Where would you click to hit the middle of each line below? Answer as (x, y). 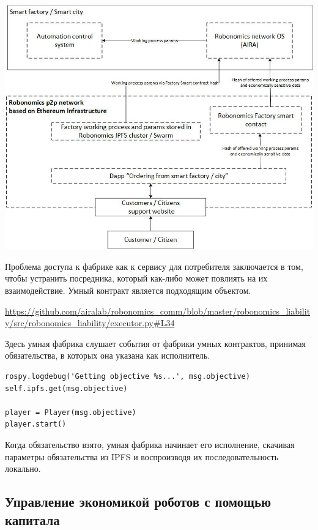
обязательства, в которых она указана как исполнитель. (108, 355)
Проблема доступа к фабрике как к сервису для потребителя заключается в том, (154, 266)
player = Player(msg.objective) (71, 412)
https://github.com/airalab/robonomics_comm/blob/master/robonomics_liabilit (158, 311)
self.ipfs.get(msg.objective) (66, 388)
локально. (23, 468)
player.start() (36, 424)
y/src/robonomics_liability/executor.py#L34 (90, 323)
